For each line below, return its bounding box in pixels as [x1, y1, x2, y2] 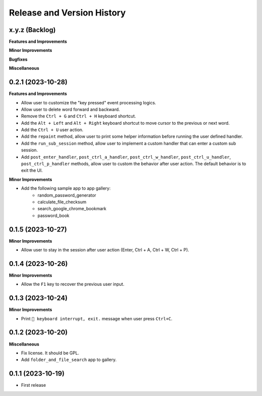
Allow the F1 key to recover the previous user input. [21, 281, 125, 287]
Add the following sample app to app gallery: [21, 185, 111, 191]
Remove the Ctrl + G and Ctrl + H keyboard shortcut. [21, 113, 136, 119]
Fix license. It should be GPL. [21, 350, 80, 356]
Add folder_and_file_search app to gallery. [21, 357, 117, 363]
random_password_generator [37, 192, 97, 198]
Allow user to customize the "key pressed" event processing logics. [21, 99, 156, 105]
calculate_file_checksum [37, 199, 87, 205]
